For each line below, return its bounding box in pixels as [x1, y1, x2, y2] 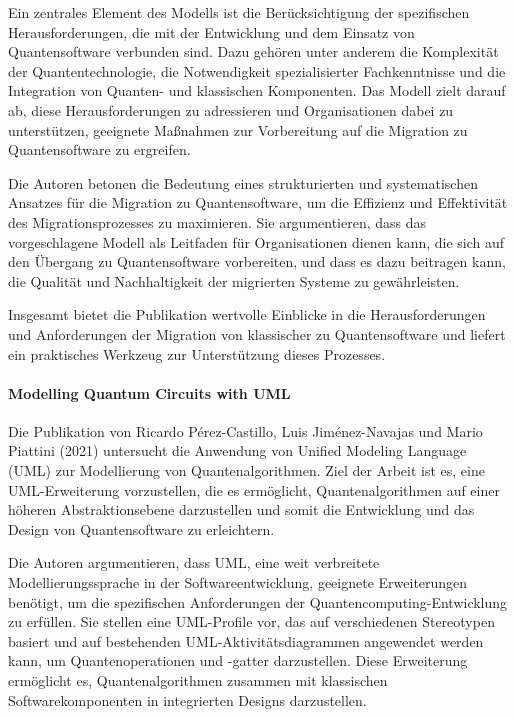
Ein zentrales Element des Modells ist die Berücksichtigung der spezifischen [8, 2, 470, 22]
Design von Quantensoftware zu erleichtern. [8, 518, 275, 539]
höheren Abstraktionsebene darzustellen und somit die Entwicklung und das [8, 499, 475, 520]
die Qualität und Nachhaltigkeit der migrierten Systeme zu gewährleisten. [8, 270, 460, 291]
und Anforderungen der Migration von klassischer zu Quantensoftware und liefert [8, 323, 506, 344]
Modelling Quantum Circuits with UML [8, 382, 291, 403]
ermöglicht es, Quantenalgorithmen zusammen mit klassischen [8, 670, 388, 691]
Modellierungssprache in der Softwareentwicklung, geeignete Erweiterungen [8, 572, 468, 593]
